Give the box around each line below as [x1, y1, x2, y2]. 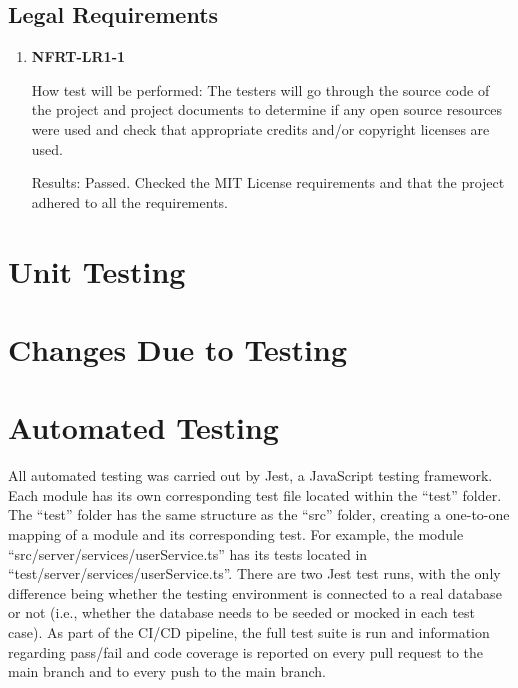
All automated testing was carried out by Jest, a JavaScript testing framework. [8, 465, 493, 486]
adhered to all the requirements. [31, 191, 228, 212]
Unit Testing [8, 250, 186, 291]
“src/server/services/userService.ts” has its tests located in [8, 543, 368, 564]
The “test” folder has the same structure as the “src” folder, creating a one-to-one [8, 504, 510, 525]
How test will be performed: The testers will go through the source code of [31, 79, 490, 100]
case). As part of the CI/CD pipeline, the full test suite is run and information [8, 621, 490, 642]
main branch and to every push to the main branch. [8, 661, 326, 682]
